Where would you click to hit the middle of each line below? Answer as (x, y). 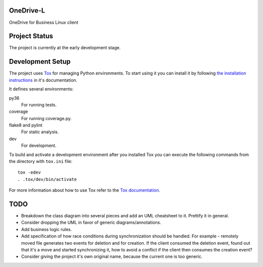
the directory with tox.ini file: (41, 161)
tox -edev (29, 172)
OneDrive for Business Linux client (44, 22)
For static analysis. (40, 132)
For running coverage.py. (46, 118)
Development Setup (40, 62)
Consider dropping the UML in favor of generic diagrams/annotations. (91, 222)
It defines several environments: (41, 89)
